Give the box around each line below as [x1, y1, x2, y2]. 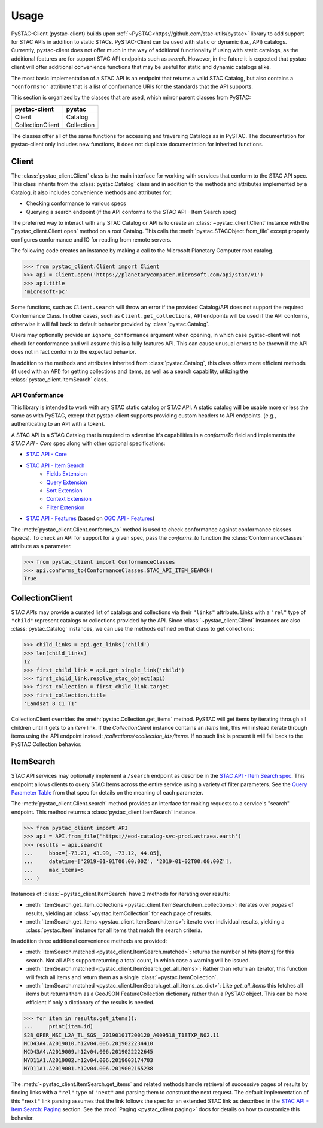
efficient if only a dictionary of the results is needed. [26, 998, 155, 1006]
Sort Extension [46, 487, 83, 494]
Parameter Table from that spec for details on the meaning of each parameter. [11, 789, 203, 796]
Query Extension [46, 479, 88, 486]
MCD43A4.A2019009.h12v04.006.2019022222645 [23, 1048, 154, 1055]
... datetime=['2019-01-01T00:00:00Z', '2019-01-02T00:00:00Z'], [23, 858, 232, 865]
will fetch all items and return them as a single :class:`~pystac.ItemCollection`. [26, 973, 218, 980]
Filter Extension [46, 504, 85, 511]
